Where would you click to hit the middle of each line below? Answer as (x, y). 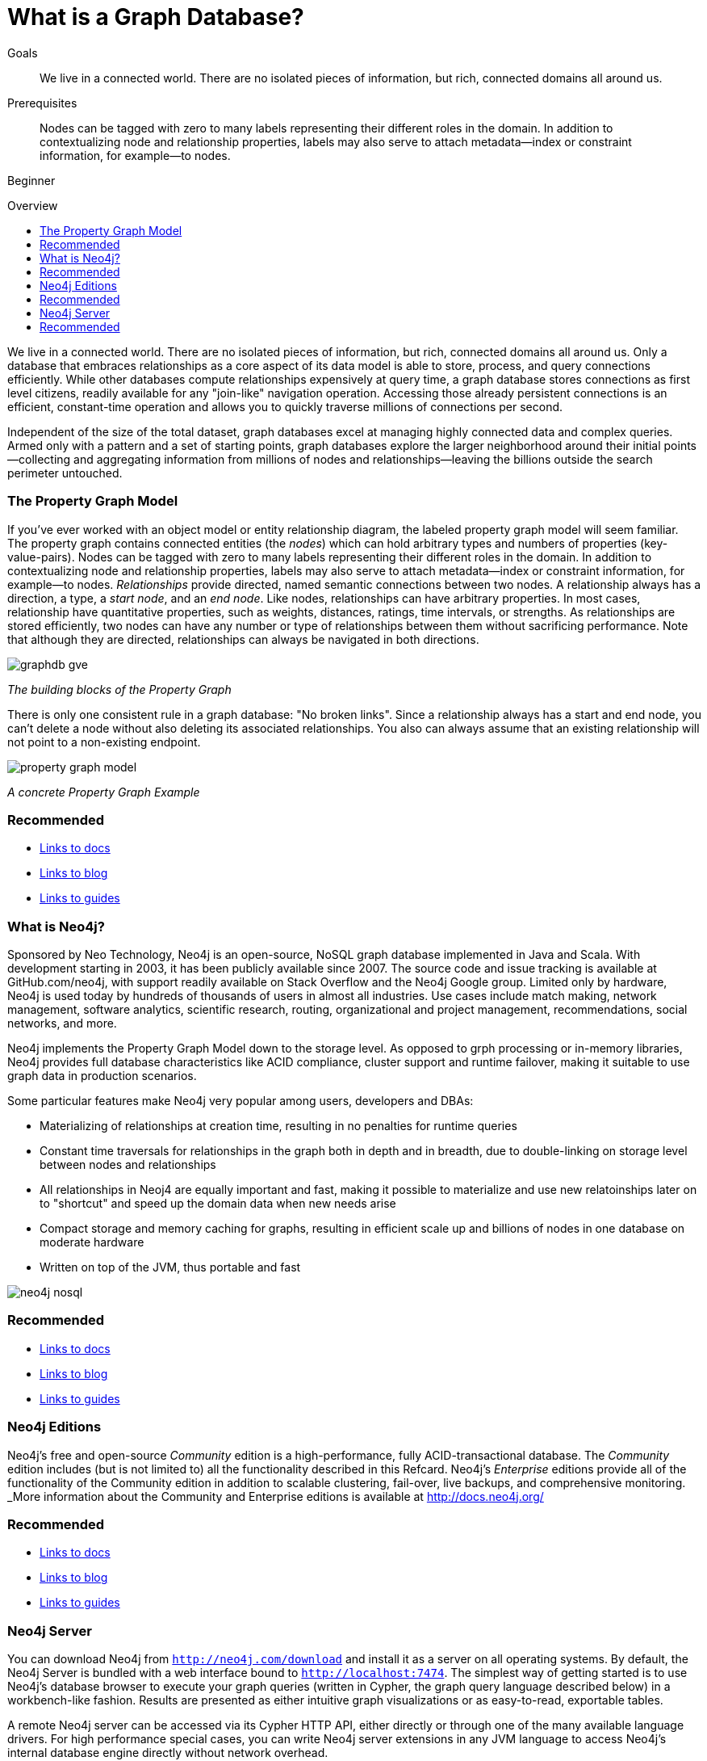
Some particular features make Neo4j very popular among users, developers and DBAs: (241, 1101)
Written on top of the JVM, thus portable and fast (170, 1267)
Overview (33, 205)
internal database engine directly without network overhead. (168, 1753)
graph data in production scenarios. (102, 1076)
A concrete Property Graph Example (104, 792)
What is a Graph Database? (156, 17)
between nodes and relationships (128, 1164)
